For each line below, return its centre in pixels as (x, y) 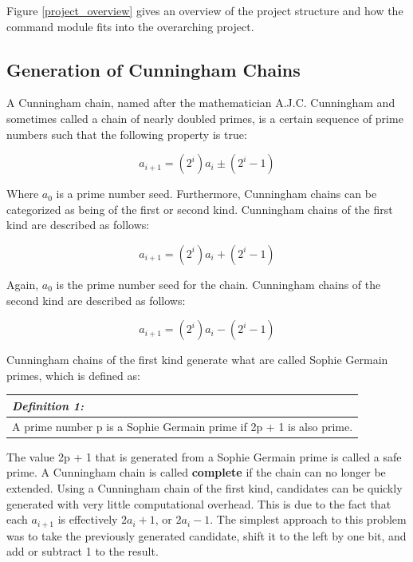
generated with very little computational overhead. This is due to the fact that (199, 503)
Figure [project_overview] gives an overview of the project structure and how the (205, 10)
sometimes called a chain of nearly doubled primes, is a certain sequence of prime (205, 118)
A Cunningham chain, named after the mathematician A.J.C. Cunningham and (201, 103)
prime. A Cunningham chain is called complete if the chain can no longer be (196, 472)
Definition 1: (48, 405)
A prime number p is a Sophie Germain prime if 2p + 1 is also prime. (183, 426)
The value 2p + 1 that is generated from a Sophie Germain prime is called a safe (204, 456)
